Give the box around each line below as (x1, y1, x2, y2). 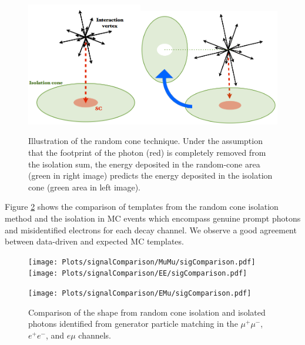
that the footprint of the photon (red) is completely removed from (28, 146, 266, 158)
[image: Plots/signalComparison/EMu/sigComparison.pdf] (28, 289, 252, 298)
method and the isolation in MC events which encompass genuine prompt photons (5, 212, 301, 224)
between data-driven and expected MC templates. (5, 235, 184, 247)
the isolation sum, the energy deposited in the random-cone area (28, 158, 260, 170)
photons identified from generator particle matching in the (28, 317, 238, 330)
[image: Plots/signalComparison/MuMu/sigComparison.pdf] (28, 257, 256, 266)
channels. (78, 329, 112, 341)
